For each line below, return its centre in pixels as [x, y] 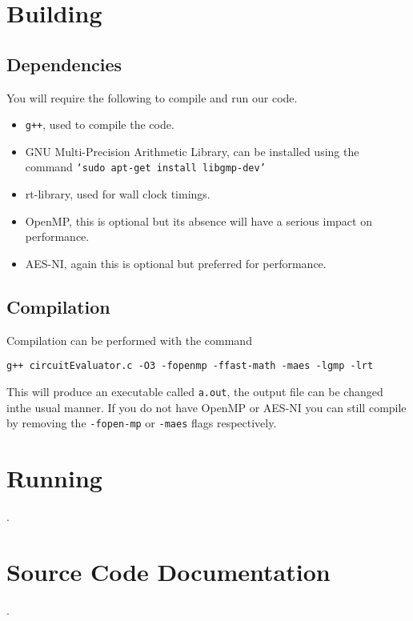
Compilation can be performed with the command [129, 340]
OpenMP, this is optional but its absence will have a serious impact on [198, 220]
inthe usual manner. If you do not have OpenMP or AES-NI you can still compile [206, 407]
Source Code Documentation [168, 571]
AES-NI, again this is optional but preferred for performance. [176, 263]
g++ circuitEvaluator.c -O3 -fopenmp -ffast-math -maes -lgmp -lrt [190, 366]
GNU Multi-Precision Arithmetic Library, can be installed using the [192, 151]
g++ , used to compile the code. [100, 124]
